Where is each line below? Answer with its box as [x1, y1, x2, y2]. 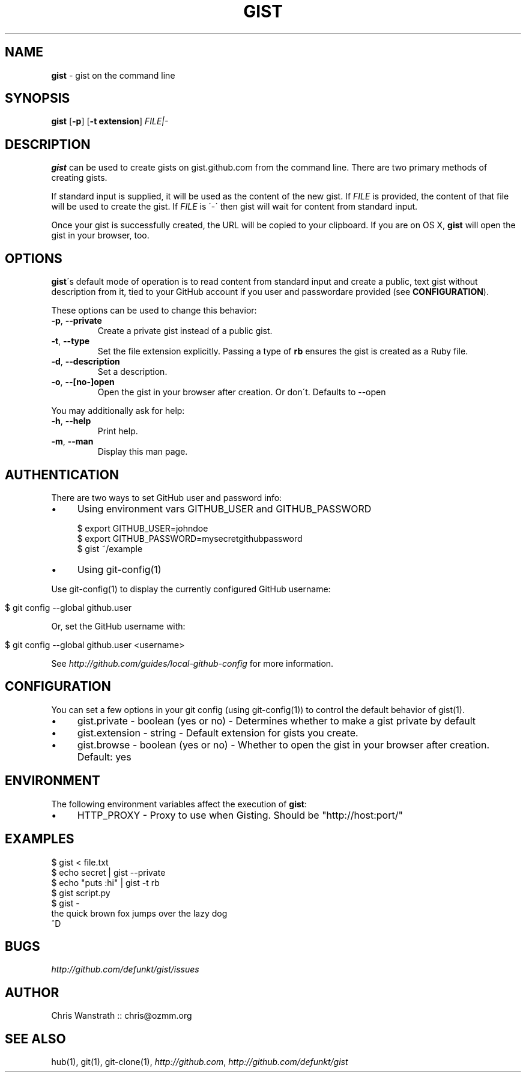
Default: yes [77, 750, 131, 763]
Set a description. [97, 366, 168, 377]
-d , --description [51, 356, 120, 367]
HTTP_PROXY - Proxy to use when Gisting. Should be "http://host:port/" [77, 809, 403, 821]
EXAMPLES [5, 831, 74, 847]
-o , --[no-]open [51, 377, 115, 387]
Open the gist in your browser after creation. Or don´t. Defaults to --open [97, 387, 386, 398]
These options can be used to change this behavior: [51, 305, 257, 316]
